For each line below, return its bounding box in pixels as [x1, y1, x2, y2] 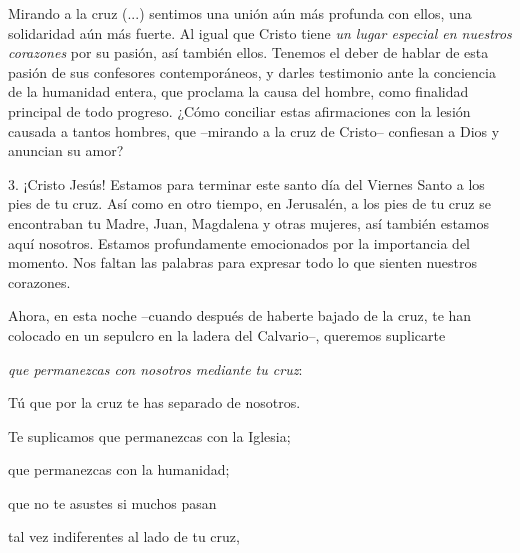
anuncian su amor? [8, 140, 124, 161]
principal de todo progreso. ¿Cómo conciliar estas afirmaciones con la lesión [8, 100, 471, 121]
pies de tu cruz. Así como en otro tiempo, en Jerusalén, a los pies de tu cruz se [8, 193, 491, 214]
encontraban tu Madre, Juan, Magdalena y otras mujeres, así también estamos [8, 212, 490, 233]
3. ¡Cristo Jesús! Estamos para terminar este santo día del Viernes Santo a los [8, 173, 485, 194]
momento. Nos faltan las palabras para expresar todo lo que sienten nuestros [8, 252, 477, 273]
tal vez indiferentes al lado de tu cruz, [8, 526, 240, 547]
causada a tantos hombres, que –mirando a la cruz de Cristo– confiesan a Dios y [8, 120, 500, 141]
